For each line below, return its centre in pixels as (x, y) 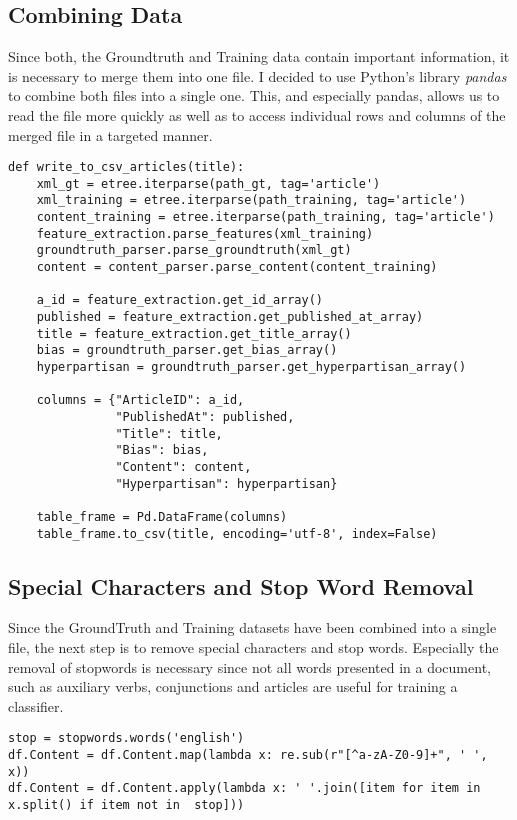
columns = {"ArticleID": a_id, (140, 400)
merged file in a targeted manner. (110, 134)
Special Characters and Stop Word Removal (241, 585)
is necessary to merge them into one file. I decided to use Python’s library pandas (257, 75)
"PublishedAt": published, (205, 417)
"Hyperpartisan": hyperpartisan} (226, 483)
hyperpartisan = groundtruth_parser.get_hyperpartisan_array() (251, 367)
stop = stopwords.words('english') (126, 738)
